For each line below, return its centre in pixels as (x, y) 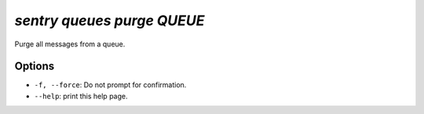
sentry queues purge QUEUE (110, 20)
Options (35, 66)
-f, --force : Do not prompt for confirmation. (110, 85)
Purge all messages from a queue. (70, 44)
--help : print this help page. (81, 96)
